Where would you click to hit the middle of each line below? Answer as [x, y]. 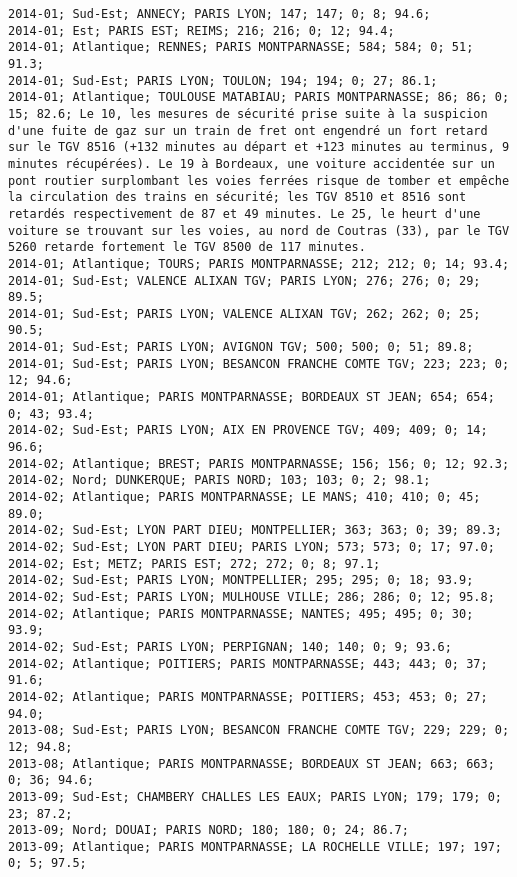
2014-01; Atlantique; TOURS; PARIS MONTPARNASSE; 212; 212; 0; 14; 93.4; [259, 263]
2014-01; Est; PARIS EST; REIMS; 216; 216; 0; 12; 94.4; [201, 30]
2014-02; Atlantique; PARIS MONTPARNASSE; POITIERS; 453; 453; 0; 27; [248, 696]
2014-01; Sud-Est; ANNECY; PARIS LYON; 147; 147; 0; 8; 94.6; [219, 14]
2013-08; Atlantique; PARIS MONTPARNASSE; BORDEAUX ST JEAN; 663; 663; [251, 763]
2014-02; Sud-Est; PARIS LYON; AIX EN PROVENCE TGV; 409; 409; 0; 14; [248, 430]
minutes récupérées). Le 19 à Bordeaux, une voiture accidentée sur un [251, 163]
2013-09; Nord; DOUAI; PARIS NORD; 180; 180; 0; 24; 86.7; [208, 830]
